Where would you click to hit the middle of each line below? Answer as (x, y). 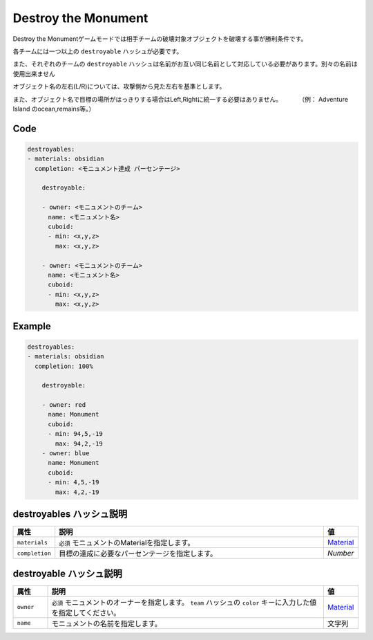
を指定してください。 (86, 612)
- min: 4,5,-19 (74, 482)
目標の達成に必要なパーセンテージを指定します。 (138, 554)
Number (341, 554)
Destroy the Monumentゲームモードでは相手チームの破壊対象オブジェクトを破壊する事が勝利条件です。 (160, 39)
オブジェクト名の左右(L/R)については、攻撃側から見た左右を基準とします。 (119, 86)
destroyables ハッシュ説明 (70, 514)
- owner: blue (66, 454)
